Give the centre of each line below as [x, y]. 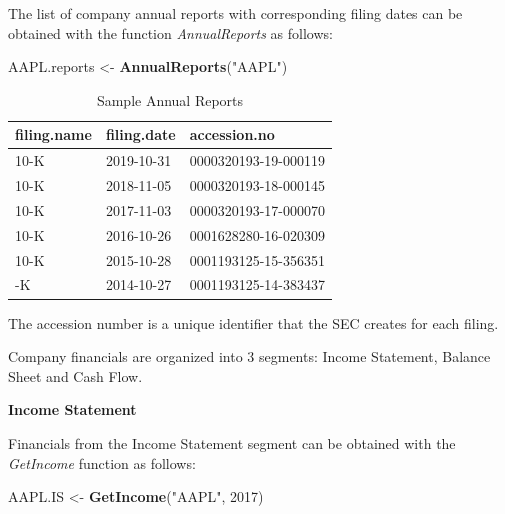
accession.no [232, 134]
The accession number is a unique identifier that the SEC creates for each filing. [253, 322]
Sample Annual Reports [170, 99]
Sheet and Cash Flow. [75, 375]
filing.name [53, 134]
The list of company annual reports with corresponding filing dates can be [235, 13]
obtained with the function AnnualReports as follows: [170, 32]
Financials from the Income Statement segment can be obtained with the [232, 442]
